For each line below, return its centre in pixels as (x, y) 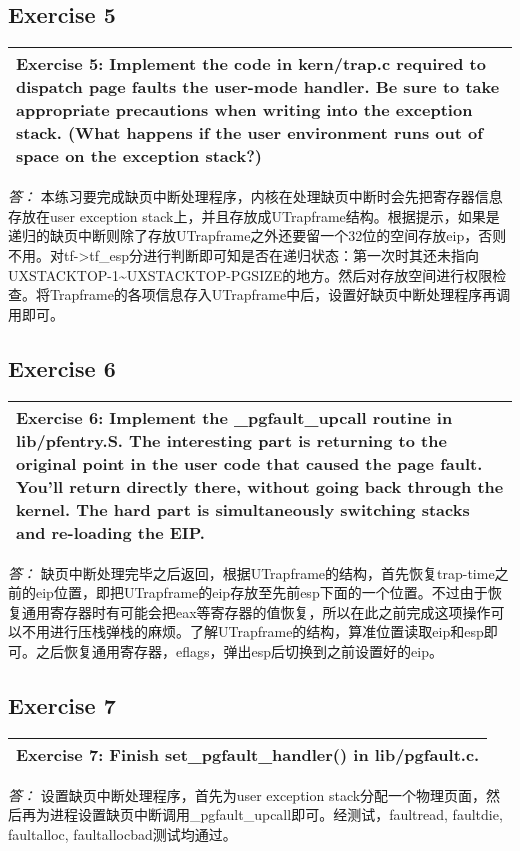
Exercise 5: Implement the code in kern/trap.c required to (251, 64)
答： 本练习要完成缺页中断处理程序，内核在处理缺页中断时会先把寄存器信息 (255, 196)
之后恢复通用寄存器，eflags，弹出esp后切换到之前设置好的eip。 (239, 650)
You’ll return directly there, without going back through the (260, 486)
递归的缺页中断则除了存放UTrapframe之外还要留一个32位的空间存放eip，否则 (257, 235)
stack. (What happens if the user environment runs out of (249, 133)
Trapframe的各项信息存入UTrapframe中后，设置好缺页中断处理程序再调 (280, 294)
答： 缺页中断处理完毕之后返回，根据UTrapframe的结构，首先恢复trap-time (251, 572)
